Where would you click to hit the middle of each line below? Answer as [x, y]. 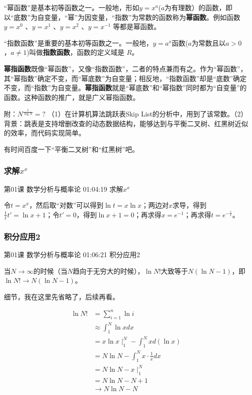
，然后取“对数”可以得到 [66, 205]
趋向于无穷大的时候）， [109, 271]
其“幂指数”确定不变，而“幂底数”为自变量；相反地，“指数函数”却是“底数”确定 [125, 78]
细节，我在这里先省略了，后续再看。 [62, 296]
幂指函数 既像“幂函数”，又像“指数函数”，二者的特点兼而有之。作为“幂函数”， [126, 68]
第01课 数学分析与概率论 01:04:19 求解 [63, 189]
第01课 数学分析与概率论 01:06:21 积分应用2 [72, 254]
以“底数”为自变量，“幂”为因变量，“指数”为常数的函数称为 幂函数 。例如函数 [122, 17]
